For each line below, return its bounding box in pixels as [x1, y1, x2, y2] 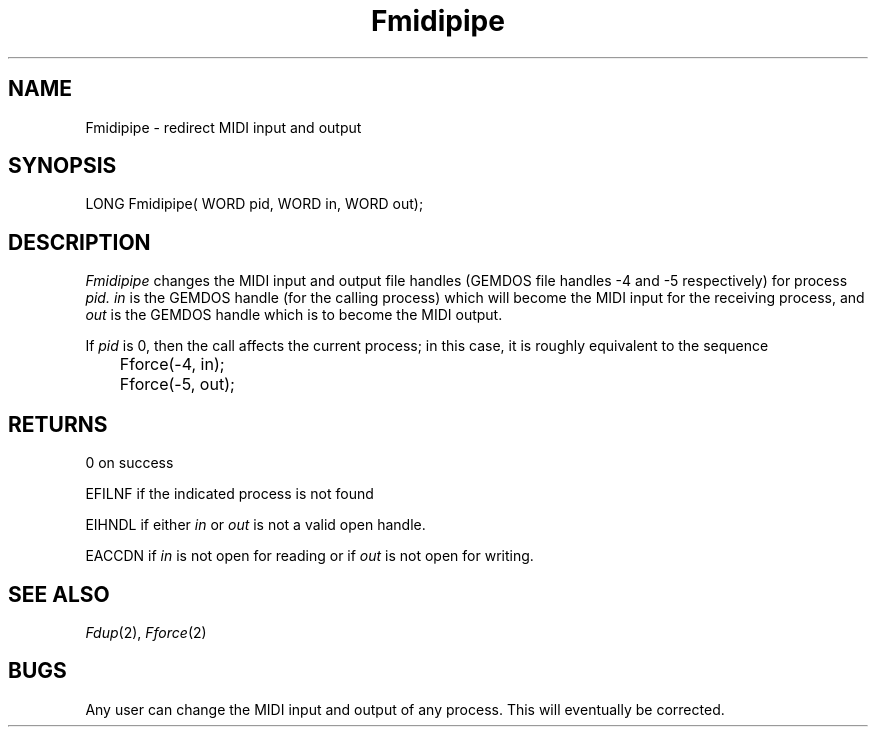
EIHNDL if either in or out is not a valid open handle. [85, 516, 426, 534]
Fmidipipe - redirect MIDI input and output [85, 118, 362, 136]
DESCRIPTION [8, 229, 151, 255]
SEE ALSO [8, 581, 110, 607]
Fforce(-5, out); [119, 374, 235, 395]
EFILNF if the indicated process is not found [85, 485, 374, 503]
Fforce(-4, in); [119, 354, 225, 375]
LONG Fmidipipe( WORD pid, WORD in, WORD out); [85, 195, 424, 213]
